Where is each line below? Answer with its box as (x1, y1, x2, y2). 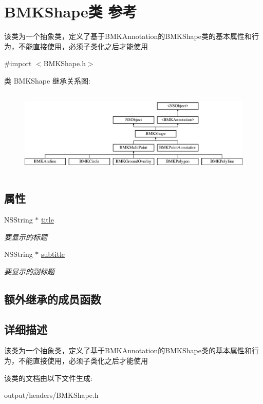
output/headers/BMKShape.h (4, 390, 99, 400)
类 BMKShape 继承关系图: (4, 75, 90, 86)
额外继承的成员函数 (4, 291, 101, 307)
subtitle (41, 249, 65, 259)
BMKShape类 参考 (4, 1, 137, 22)
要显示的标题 (4, 231, 47, 242)
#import (4, 58, 32, 69)
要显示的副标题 (4, 266, 54, 276)
